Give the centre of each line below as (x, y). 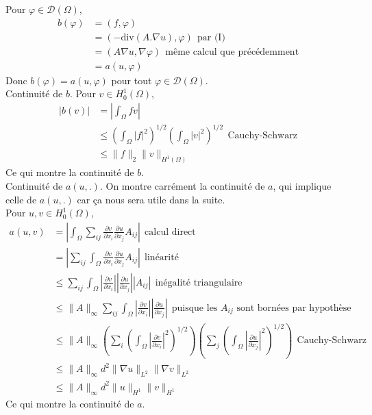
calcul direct (170, 232)
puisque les (195, 308)
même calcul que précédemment (232, 52)
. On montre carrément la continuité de (182, 185)
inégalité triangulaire (199, 282)
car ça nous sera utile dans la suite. (151, 199)
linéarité (162, 257)
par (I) (211, 37)
